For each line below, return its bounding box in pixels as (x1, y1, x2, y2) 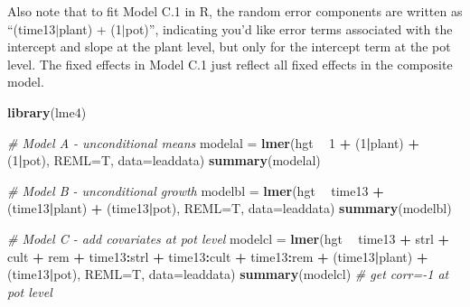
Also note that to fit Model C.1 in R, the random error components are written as (7, 2, 463, 20)
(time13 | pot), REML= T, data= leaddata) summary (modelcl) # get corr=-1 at (7, 265, 449, 284)
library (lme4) (7, 102, 87, 121)
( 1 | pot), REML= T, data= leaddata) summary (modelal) (7, 151, 321, 170)
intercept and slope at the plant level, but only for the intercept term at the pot (7, 37, 451, 56)
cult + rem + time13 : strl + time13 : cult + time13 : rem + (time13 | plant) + (7, 247, 428, 265)
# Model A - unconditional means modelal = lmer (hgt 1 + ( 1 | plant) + (7, 133, 419, 152)
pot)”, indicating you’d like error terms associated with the (125, 19, 453, 38)
